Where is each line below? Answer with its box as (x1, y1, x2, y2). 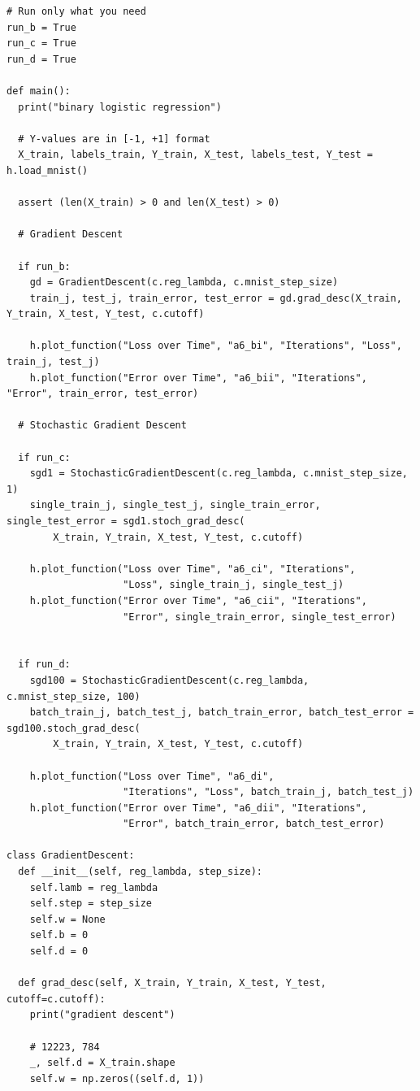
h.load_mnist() (6, 164, 89, 176)
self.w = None (29, 913, 106, 925)
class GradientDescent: (6, 850, 135, 862)
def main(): (6, 85, 71, 97)
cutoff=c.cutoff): (6, 993, 106, 1005)
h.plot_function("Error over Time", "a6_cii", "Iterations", (29, 594, 367, 606)
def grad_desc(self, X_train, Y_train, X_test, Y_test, (18, 977, 327, 989)
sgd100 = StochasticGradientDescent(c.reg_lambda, (29, 674, 310, 686)
